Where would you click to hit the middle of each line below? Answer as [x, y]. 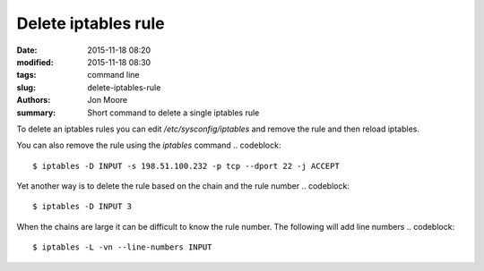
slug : [26, 87]
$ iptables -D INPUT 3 [82, 207]
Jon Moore [108, 100]
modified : [35, 62]
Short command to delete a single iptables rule [173, 113]
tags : [26, 75]
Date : [27, 50]
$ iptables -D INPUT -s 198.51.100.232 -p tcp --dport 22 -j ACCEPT [186, 166]
